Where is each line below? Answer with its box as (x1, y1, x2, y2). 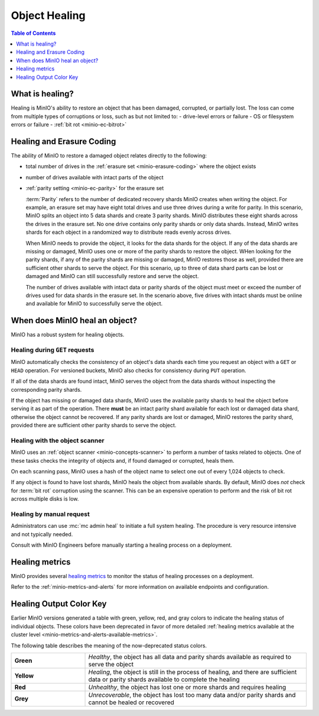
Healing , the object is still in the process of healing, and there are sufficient (88, 667, 297, 676)
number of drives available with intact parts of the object (25, 173, 164, 180)
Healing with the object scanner (11, 436, 105, 444)
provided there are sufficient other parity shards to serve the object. (11, 422, 177, 429)
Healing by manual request (11, 509, 90, 518)
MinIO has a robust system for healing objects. (11, 331, 125, 338)
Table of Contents (11, 30, 56, 37)
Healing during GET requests (11, 346, 95, 354)
